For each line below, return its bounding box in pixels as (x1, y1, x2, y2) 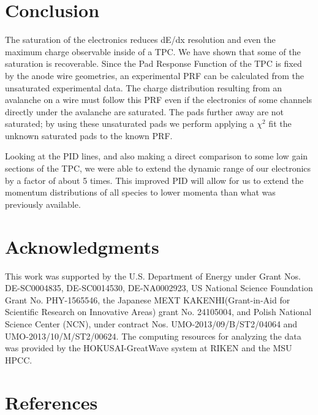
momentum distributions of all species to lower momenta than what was (5, 186, 276, 199)
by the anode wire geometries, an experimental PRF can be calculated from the (5, 69, 305, 82)
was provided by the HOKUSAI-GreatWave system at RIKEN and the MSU (5, 341, 292, 354)
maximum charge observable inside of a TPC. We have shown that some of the (5, 45, 301, 58)
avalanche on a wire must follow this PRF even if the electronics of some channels (5, 93, 312, 106)
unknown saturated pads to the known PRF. (5, 129, 173, 142)
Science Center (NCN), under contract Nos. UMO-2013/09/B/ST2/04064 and (5, 317, 298, 330)
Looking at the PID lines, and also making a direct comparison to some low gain (5, 150, 308, 162)
